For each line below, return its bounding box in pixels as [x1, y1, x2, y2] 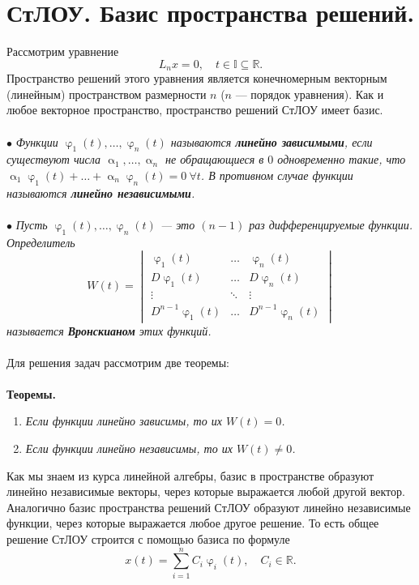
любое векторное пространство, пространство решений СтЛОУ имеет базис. [6, 101, 383, 118]
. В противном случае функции [200, 166, 353, 183]
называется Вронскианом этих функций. [6, 322, 212, 339]
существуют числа [6, 151, 101, 168]
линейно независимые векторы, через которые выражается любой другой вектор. [6, 483, 405, 500]
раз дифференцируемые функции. [249, 216, 413, 233]
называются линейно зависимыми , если [170, 133, 373, 150]
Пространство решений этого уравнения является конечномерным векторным [6, 70, 387, 87]
